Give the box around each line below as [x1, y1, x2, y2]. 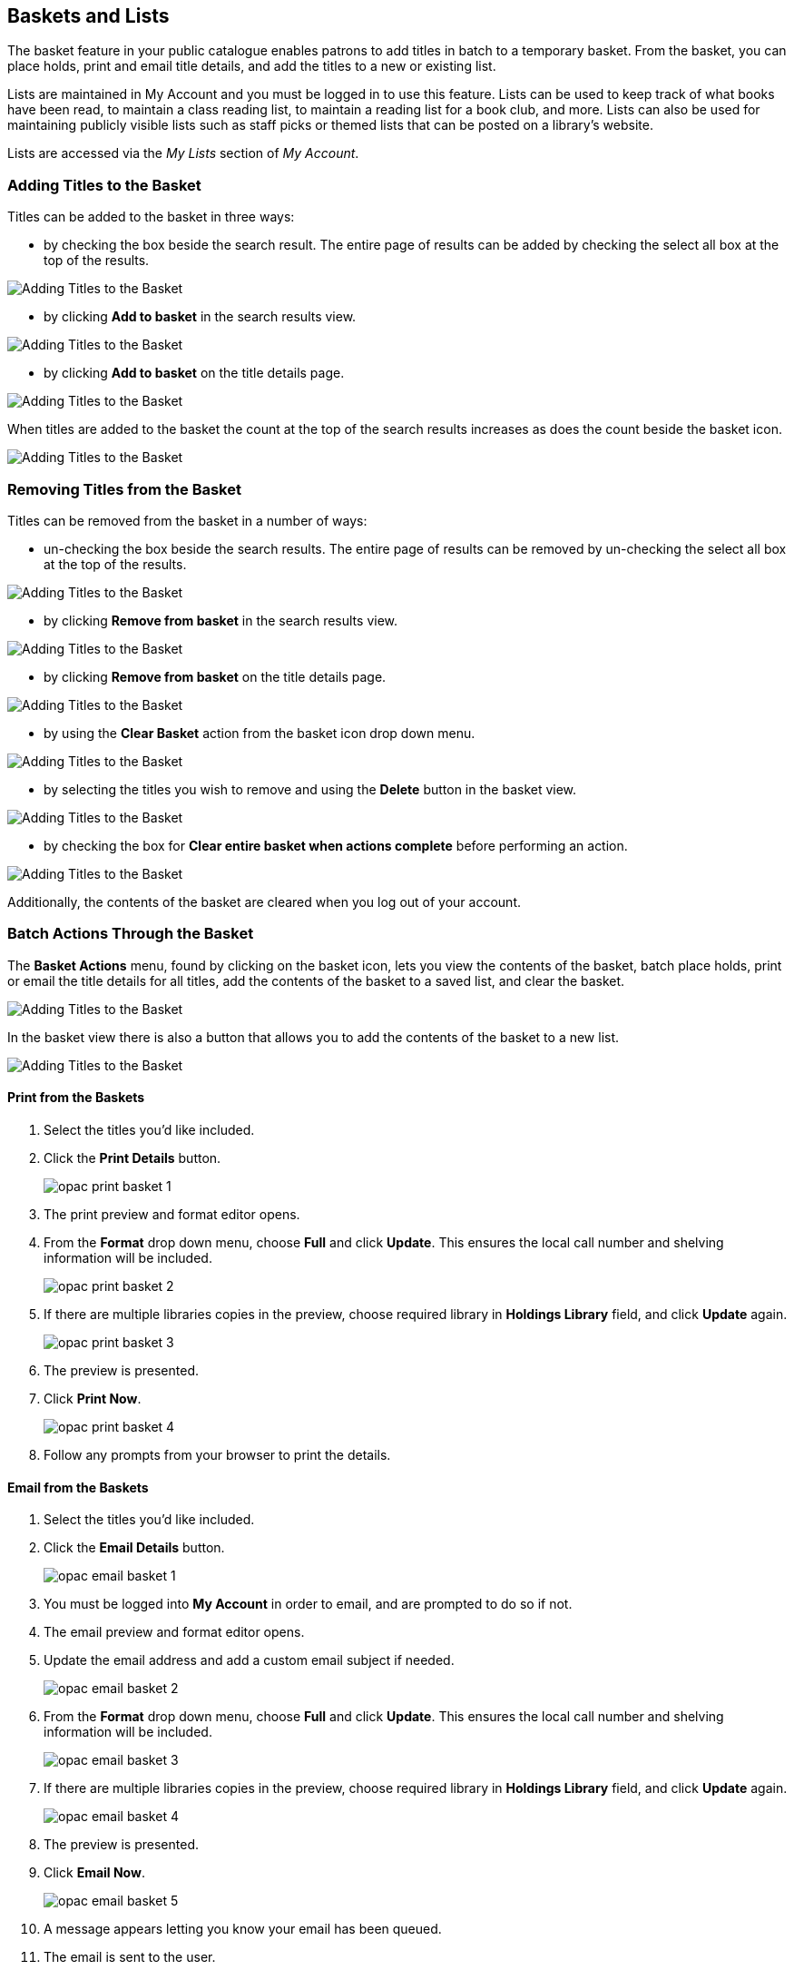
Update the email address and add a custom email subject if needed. [44, 1652, 455, 1669]
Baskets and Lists [7, 5, 170, 27]
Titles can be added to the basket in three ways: [7, 209, 295, 225]
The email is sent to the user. [44, 1949, 216, 1965]
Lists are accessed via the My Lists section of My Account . [7, 145, 359, 162]
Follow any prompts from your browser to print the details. [44, 1446, 391, 1463]
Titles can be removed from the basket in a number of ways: [7, 512, 368, 528]
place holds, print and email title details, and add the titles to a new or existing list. [7, 58, 496, 74]
